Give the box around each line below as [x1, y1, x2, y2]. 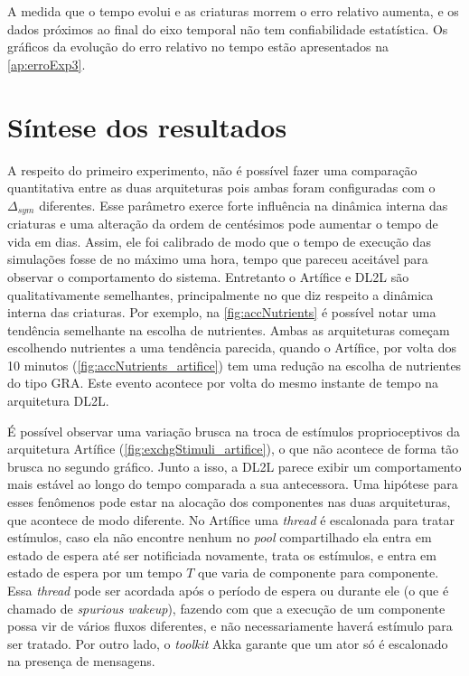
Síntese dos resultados [7, 108, 287, 145]
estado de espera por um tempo [7, 563, 183, 582]
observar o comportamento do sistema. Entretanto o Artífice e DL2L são [7, 267, 409, 286]
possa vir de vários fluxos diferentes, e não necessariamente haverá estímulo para [7, 616, 453, 635]
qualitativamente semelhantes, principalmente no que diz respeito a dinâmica [7, 285, 434, 304]
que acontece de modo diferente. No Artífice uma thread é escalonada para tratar [7, 510, 455, 529]
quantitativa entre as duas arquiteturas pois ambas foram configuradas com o [7, 178, 436, 197]
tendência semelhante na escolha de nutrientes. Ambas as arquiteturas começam [7, 320, 450, 339]
